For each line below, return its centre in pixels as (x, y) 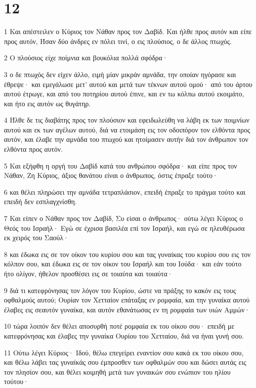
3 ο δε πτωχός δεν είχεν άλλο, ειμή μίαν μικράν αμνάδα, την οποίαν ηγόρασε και (120, 74)
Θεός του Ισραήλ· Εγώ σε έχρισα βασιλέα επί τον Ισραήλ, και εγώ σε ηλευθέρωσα (125, 228)
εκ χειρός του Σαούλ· (36, 237)
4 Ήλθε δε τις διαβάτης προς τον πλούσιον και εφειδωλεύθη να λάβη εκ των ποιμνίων (127, 120)
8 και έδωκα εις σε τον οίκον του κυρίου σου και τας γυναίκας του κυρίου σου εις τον (128, 254)
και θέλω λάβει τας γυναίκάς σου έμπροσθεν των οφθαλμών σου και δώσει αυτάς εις (125, 362)
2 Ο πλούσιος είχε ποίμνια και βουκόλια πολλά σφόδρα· (86, 58)
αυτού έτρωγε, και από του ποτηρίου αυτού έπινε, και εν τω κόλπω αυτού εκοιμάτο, (124, 94)
